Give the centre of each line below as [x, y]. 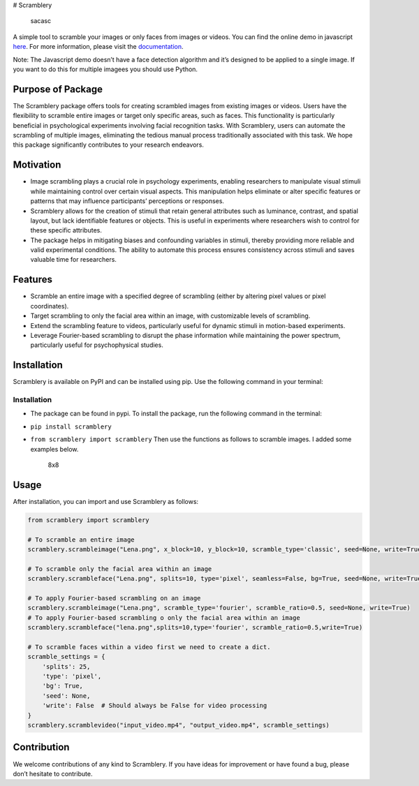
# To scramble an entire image [81, 540]
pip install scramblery [71, 427]
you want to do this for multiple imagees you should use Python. [105, 69]
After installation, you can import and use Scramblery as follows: [106, 501]
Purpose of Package [58, 89]
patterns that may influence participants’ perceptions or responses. [127, 201]
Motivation [37, 165]
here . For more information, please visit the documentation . [98, 47]
